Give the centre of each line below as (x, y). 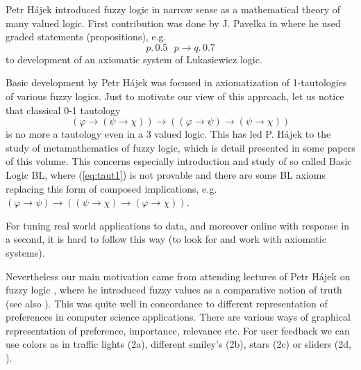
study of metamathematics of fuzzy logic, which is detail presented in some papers (180, 147)
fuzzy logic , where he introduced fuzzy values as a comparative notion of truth (174, 290)
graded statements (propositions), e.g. (86, 37)
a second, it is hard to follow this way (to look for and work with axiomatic (166, 239)
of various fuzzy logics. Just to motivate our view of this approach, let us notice (175, 96)
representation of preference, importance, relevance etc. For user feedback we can (178, 330)
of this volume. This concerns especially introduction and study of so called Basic (179, 161)
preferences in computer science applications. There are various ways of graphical (178, 317)
